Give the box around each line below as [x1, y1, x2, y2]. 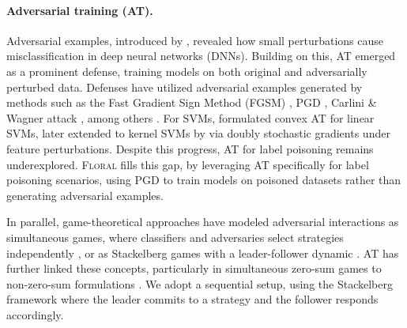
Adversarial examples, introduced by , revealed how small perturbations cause [6, 32, 384, 48]
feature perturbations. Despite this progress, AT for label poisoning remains [6, 140, 374, 156]
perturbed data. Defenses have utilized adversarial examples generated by [6, 78, 363, 95]
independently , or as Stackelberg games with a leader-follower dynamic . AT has [6, 244, 399, 261]
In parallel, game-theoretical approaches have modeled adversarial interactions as [6, 213, 399, 230]
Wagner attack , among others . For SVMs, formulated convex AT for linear [6, 109, 375, 126]
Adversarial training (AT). [6, 2, 153, 18]
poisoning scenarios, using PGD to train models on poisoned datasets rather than [6, 172, 401, 188]
